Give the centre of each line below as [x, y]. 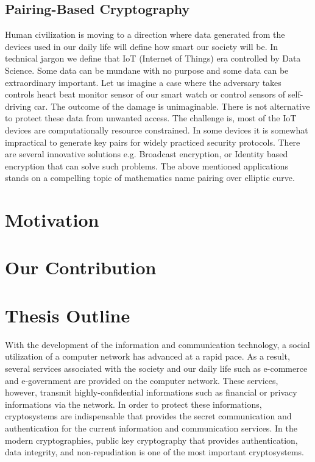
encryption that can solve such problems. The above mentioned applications [147, 165]
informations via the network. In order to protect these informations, [133, 404]
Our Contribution [81, 267]
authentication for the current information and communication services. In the [151, 428]
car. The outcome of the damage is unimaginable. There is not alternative [172, 106]
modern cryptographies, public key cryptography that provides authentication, [151, 440]
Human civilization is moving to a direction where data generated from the [145, 34]
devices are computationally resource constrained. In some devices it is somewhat [157, 130]
